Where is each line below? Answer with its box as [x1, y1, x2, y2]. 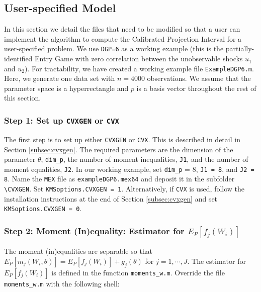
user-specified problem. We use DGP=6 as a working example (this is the [4, 43, 224, 54]
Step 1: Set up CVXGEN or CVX [4, 114, 119, 126]
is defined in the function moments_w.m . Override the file [51, 267, 225, 277]
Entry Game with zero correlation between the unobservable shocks [35, 53, 243, 64]
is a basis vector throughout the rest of [136, 82, 256, 93]
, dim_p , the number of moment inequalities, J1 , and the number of [41, 154, 248, 164]
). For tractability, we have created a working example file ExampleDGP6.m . [24, 63, 254, 73]
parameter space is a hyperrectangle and [4, 82, 129, 93]
